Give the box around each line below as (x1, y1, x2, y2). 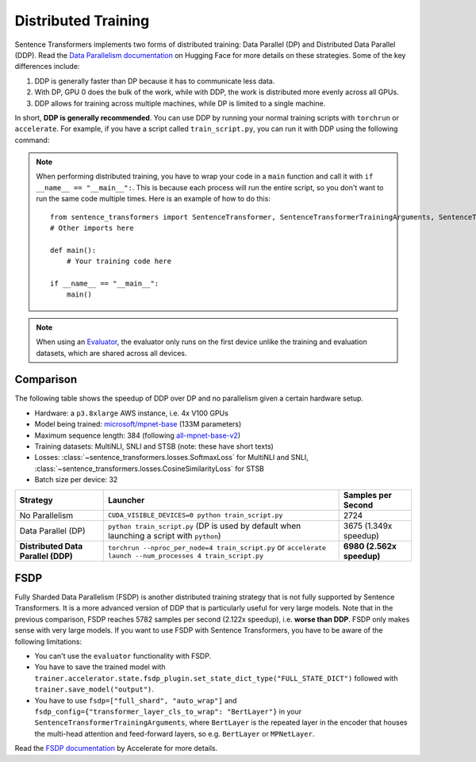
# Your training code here (66, 257, 172, 266)
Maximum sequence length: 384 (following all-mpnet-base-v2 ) (34, 431, 241, 440)
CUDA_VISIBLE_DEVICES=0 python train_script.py (107, 511, 283, 519)
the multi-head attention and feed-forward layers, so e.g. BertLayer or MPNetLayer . (34, 729, 315, 738)
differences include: (14, 62, 80, 71)
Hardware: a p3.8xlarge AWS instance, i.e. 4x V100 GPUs (34, 408, 229, 418)
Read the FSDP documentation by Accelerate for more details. (14, 744, 218, 753)
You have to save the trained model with (34, 662, 166, 672)
